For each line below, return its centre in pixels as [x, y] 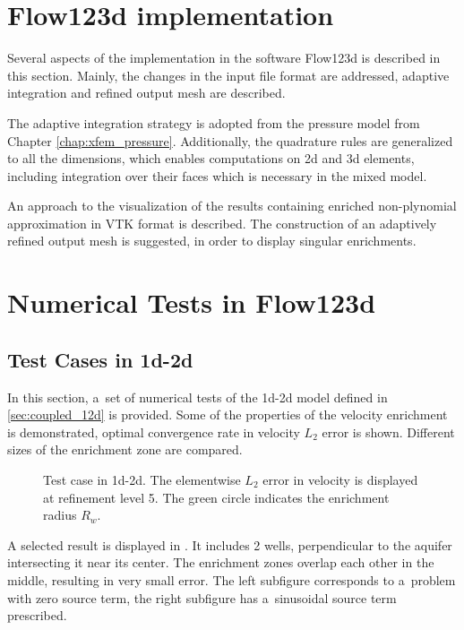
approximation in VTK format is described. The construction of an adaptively [222, 223]
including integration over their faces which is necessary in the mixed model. [217, 175]
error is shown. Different [388, 432]
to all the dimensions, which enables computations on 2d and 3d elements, [211, 158]
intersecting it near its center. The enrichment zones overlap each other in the [221, 562]
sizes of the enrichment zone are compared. [125, 449]
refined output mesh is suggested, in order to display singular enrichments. [212, 241]
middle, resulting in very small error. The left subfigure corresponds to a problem [232, 579]
